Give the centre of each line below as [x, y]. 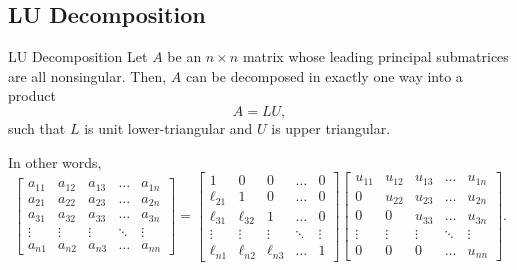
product [32, 95]
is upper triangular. [331, 127]
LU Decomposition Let [78, 56]
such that [37, 127]
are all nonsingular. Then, [87, 75]
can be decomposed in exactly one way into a [324, 75]
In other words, [55, 161]
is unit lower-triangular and [168, 127]
